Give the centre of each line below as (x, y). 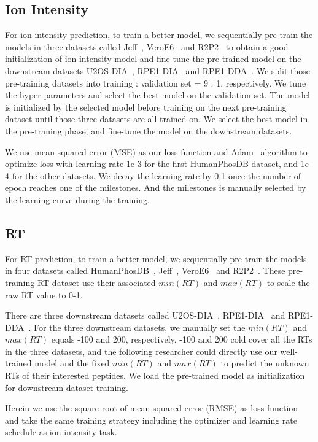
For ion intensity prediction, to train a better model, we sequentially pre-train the (159, 35)
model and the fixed (72, 363)
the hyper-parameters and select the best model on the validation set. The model (157, 95)
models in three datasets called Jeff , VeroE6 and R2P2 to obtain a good (147, 46)
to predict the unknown (265, 363)
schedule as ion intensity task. (61, 432)
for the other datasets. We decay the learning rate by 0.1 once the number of (157, 175)
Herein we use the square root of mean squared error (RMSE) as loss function (152, 408)
